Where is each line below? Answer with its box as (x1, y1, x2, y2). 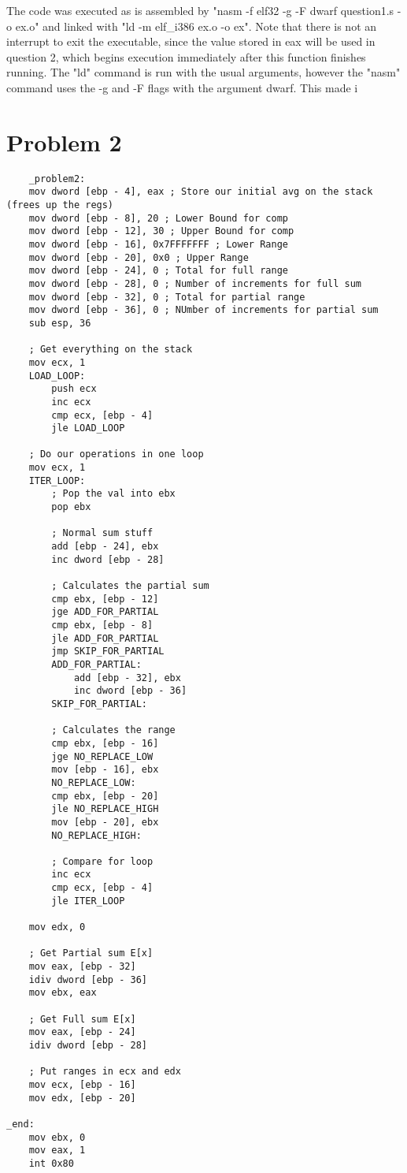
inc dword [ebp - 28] (51, 553, 165, 565)
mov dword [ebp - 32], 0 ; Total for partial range (28, 291, 305, 303)
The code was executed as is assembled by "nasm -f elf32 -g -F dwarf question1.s (6, 2, 394, 18)
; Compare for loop (51, 855, 154, 867)
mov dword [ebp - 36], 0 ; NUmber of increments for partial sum (28, 304, 379, 316)
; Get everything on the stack (28, 344, 193, 356)
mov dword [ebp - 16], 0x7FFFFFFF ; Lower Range (28, 238, 288, 250)
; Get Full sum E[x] (28, 1013, 136, 1025)
